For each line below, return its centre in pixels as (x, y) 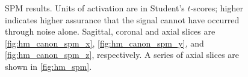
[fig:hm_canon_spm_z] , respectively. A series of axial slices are (122, 55)
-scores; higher (217, 8)
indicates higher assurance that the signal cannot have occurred (122, 19)
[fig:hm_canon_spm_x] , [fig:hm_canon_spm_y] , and (104, 43)
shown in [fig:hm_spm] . (48, 66)
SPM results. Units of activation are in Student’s (95, 8)
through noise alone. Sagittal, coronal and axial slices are (110, 31)
